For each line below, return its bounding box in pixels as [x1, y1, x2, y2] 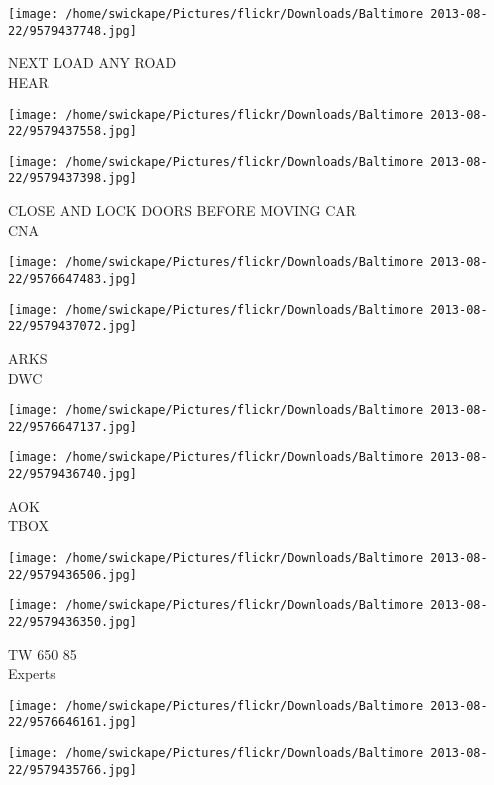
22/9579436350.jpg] [8, 614, 137, 629]
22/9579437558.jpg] [8, 124, 137, 139]
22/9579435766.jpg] [8, 762, 137, 777]
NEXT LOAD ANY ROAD [8, 52, 177, 73]
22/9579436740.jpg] [8, 467, 137, 482]
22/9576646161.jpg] [8, 715, 137, 730]
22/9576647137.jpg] [8, 419, 137, 434]
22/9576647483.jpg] [8, 271, 137, 286]
